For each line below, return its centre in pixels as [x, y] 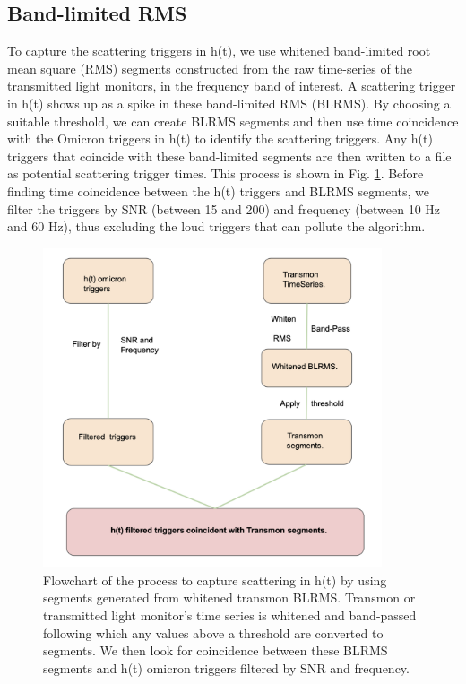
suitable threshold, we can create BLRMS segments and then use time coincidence [233, 121]
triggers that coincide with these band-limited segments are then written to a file [229, 156]
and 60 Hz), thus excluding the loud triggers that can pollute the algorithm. [216, 226]
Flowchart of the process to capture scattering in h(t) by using [215, 580]
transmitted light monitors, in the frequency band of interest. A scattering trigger [232, 86]
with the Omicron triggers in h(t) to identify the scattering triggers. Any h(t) [220, 139]
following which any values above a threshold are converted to [213, 632]
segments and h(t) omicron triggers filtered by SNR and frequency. [226, 667]
